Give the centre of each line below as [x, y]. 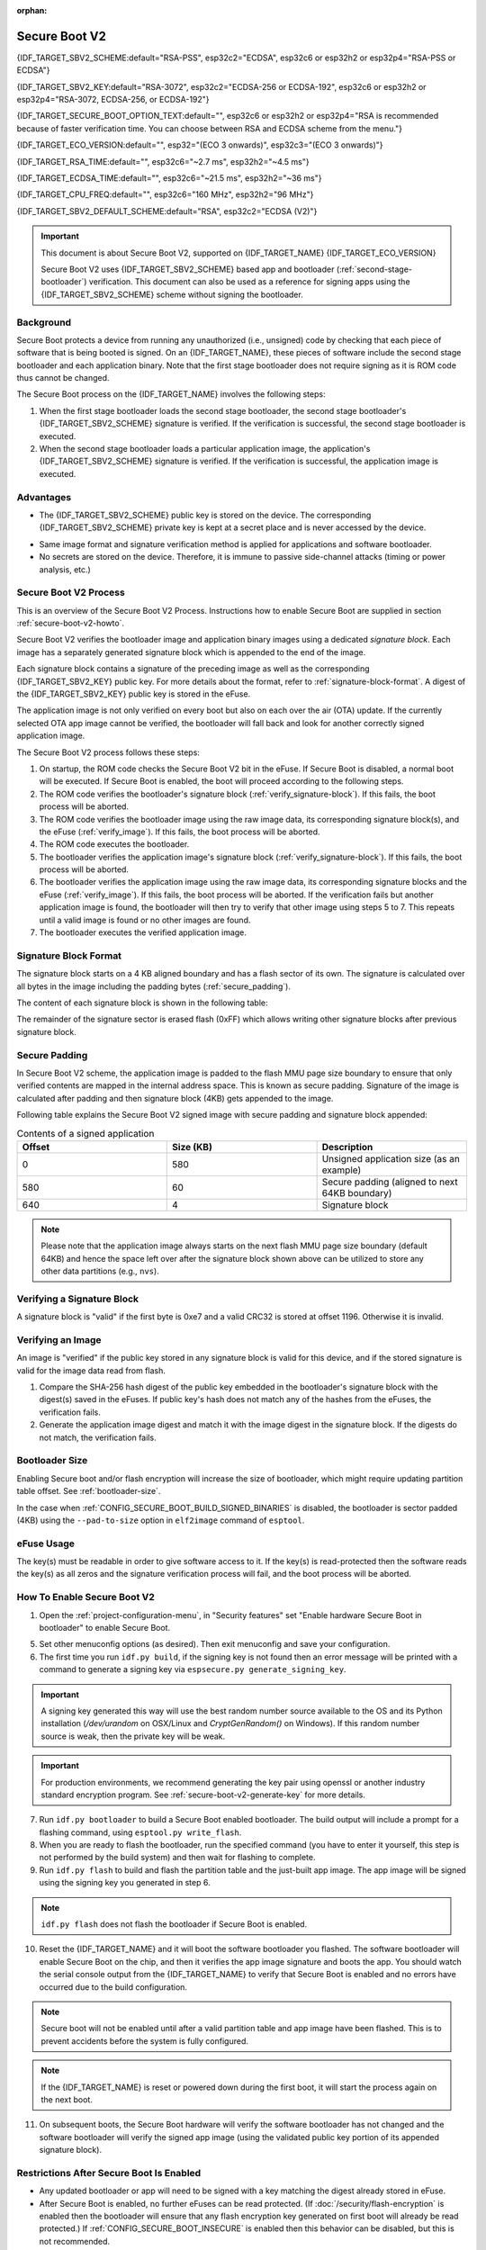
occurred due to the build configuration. [113, 1987]
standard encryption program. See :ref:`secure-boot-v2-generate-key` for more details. [203, 1795]
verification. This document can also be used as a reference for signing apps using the [249, 282]
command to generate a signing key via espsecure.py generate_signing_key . [193, 1669]
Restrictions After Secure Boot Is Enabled [109, 2173]
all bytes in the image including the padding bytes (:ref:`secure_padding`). [154, 986]
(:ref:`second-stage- [374, 269]
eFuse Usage [46, 1543]
